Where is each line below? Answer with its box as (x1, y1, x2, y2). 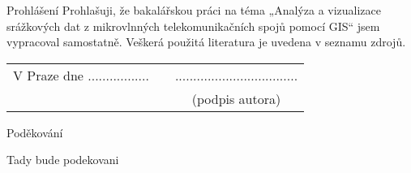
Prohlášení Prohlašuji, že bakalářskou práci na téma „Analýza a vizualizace (6, 2, 382, 18)
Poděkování (6, 123, 63, 141)
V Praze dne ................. (13, 65, 149, 84)
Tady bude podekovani (6, 151, 119, 168)
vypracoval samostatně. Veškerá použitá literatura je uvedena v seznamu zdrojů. (6, 33, 406, 50)
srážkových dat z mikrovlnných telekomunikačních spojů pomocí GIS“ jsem (6, 17, 380, 34)
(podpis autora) (191, 89, 281, 108)
